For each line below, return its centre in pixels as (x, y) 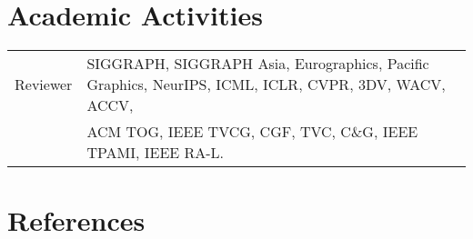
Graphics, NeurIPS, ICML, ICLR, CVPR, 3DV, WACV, (266, 85)
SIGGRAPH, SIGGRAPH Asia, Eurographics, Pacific (258, 64)
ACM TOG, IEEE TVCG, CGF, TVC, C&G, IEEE (252, 132)
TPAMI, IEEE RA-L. (156, 153)
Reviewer (44, 85)
